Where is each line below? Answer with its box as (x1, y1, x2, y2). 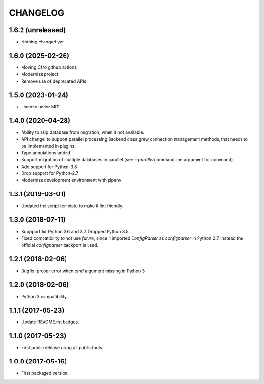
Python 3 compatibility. (21, 293, 68, 299)
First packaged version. (21, 370, 69, 376)
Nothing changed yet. (21, 39, 66, 45)
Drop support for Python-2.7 (21, 170, 79, 176)
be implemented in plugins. (21, 143, 76, 149)
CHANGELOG (9, 7, 65, 18)
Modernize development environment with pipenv (21, 177, 122, 183)
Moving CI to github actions (21, 64, 77, 70)
